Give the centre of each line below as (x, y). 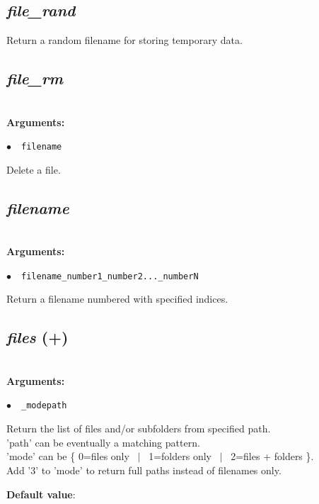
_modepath (44, 406)
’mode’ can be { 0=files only (68, 456)
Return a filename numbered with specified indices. (117, 299)
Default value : (41, 494)
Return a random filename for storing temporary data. (124, 40)
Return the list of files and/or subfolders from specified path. (139, 429)
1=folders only (180, 456)
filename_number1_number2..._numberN (110, 276)
